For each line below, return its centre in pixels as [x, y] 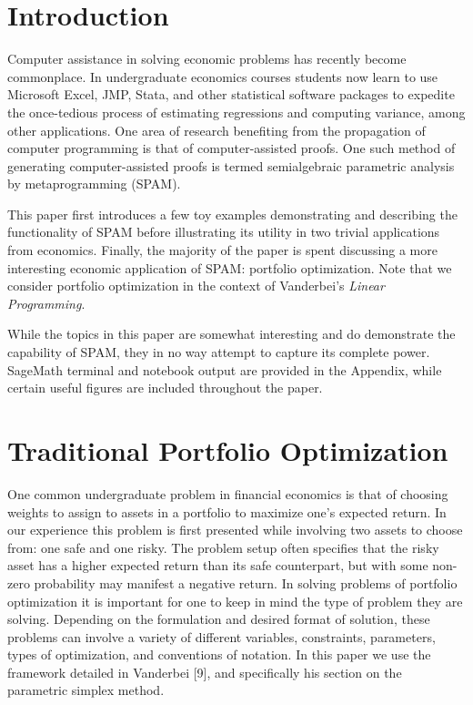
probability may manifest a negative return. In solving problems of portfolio [246, 582]
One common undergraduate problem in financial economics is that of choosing [228, 493]
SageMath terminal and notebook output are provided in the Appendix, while [225, 369]
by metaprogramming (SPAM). [94, 184]
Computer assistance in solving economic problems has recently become [207, 59]
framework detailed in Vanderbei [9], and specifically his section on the [205, 672]
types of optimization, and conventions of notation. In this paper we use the [219, 654]
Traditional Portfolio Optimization [228, 450]
